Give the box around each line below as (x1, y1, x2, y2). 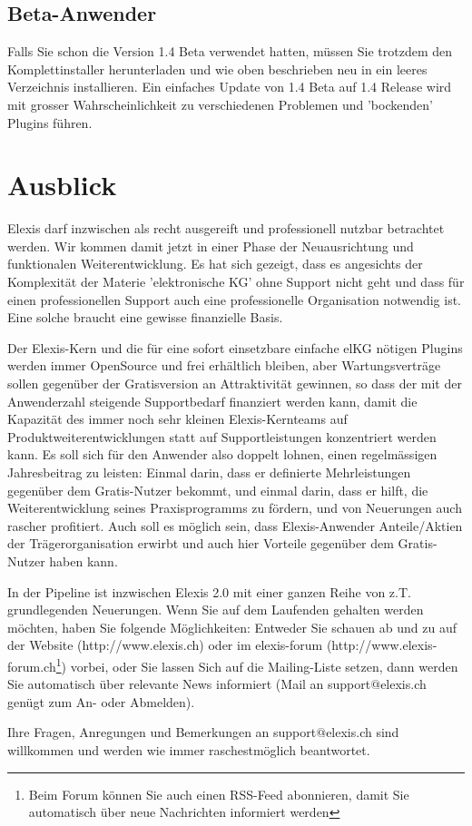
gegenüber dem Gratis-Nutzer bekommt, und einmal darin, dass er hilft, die (7, 480, 428, 499)
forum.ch (7, 656, 56, 675)
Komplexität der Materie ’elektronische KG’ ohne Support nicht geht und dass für (7, 272, 465, 291)
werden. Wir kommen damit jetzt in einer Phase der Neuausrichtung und (7, 236, 414, 255)
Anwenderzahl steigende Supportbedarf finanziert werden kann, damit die (7, 391, 418, 410)
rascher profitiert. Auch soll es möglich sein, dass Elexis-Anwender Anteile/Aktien (7, 516, 463, 535)
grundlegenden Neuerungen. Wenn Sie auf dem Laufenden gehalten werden (7, 600, 424, 619)
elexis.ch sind (326, 723, 399, 742)
